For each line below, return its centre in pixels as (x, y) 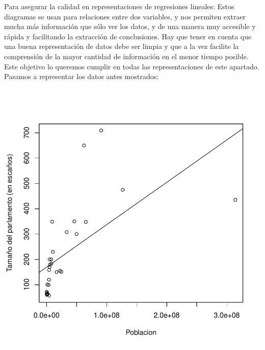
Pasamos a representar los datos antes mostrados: (82, 76)
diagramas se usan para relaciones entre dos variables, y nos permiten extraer (125, 16)
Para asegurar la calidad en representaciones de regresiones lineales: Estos (119, 6)
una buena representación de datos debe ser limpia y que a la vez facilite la (122, 46)
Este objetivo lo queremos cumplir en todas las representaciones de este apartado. (132, 66)
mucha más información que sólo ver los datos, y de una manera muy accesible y (130, 26)
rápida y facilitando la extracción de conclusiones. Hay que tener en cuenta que (128, 36)
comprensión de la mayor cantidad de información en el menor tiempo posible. (126, 56)
